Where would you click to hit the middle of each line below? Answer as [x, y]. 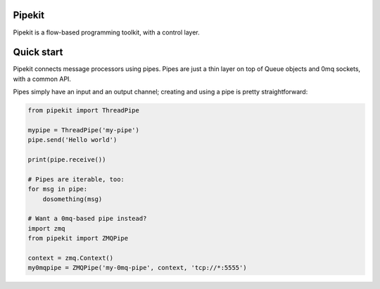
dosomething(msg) [72, 199]
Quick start [38, 52]
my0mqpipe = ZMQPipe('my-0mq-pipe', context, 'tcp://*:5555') [137, 268]
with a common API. [42, 79]
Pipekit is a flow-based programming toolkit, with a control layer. [106, 32]
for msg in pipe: [58, 189]
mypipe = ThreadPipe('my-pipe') [84, 130]
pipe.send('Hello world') [72, 140]
